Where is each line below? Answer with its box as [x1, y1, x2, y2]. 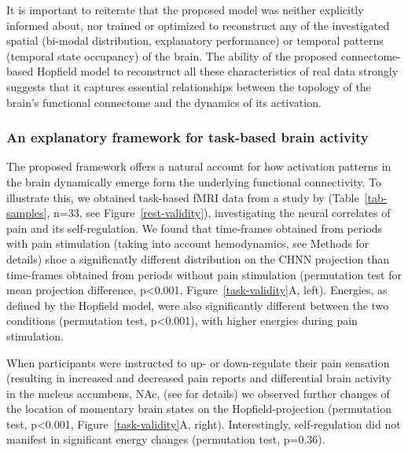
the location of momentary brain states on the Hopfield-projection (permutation [6, 400, 391, 417]
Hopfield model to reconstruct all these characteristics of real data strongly [36, 63, 399, 79]
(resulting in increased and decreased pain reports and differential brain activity [6, 370, 391, 386]
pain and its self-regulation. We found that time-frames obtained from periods [6, 219, 383, 236]
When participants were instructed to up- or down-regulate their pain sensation [6, 354, 390, 370]
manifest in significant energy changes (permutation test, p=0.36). [6, 431, 325, 447]
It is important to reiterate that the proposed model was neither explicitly [6, 2, 364, 17]
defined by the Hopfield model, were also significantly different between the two [6, 296, 389, 313]
